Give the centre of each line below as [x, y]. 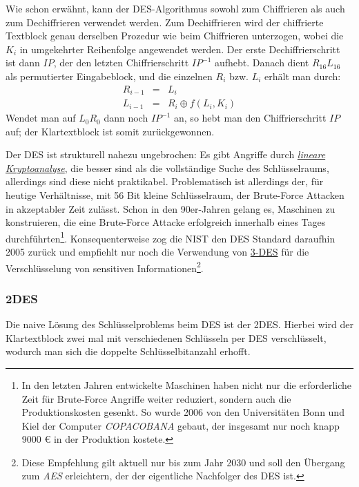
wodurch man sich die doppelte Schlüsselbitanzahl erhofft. [128, 351]
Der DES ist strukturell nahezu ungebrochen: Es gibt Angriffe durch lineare [166, 154]
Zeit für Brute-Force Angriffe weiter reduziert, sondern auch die [156, 398]
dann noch [126, 118]
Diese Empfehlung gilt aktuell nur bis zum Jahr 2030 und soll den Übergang [183, 462]
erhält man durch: [303, 76]
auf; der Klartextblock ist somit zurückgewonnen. [110, 131]
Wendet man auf [41, 118]
